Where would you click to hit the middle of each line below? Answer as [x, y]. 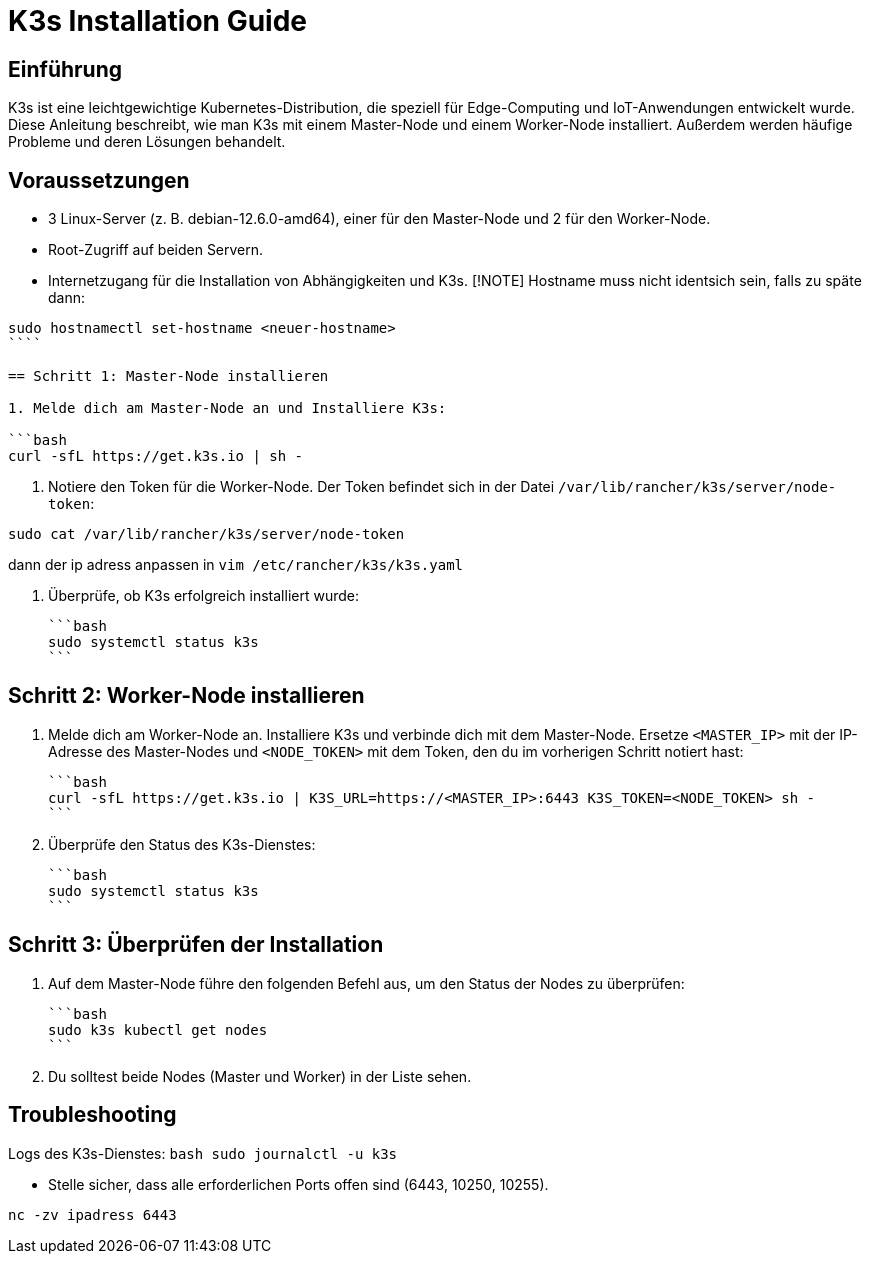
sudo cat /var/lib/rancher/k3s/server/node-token [206, 534]
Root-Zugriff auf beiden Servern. [156, 250]
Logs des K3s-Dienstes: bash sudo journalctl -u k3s [203, 1153]
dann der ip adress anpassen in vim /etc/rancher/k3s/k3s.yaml [235, 565]
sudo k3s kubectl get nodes [158, 1029]
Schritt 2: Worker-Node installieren [186, 696]
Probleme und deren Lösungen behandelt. [147, 142]
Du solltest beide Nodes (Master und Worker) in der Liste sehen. [260, 1076]
